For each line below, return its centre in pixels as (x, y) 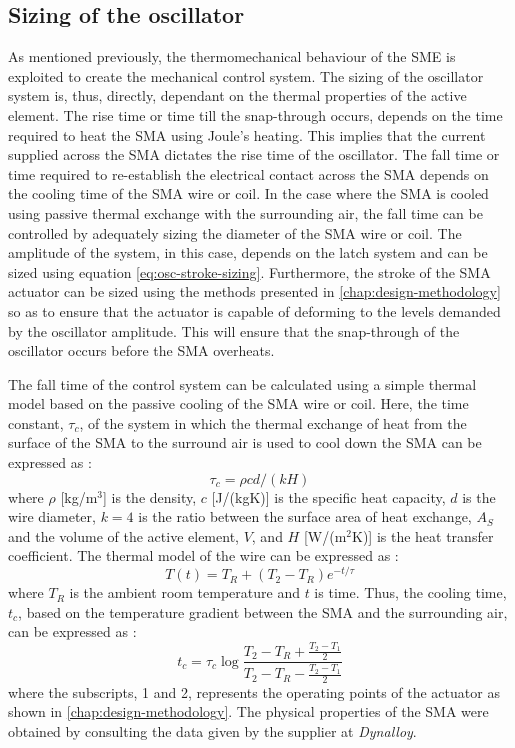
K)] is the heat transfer (423, 535)
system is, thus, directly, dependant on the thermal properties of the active (237, 95)
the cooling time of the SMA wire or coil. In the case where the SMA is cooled (248, 193)
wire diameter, (52, 516)
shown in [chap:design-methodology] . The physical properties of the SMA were (248, 711)
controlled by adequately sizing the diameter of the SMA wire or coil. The (235, 232)
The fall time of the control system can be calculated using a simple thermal (242, 383)
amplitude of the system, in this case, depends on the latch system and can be (248, 252)
